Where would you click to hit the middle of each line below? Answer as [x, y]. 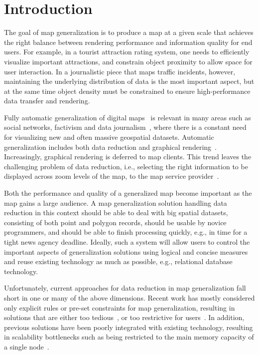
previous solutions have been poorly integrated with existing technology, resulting [129, 327]
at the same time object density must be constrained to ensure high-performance [127, 91]
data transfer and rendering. [47, 101]
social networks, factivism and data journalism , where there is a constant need [125, 127]
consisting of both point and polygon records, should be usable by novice [115, 222]
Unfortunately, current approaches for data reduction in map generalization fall [125, 288]
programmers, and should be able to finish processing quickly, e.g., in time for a [126, 232]
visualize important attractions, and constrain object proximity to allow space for [128, 61]
